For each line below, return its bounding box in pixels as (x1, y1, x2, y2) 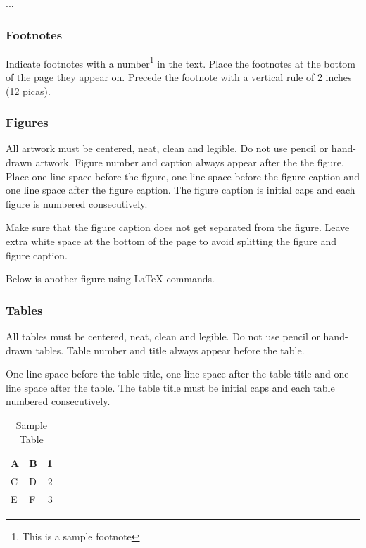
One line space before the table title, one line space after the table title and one (6, 366, 349, 381)
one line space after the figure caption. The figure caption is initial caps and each (6, 182, 355, 197)
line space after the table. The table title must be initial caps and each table (6, 380, 335, 394)
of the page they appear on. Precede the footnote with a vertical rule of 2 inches (6, 70, 352, 85)
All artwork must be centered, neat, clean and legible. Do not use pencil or (6, 141, 329, 156)
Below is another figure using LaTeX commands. (6, 271, 215, 286)
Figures (6, 113, 49, 131)
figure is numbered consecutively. (6, 196, 148, 211)
